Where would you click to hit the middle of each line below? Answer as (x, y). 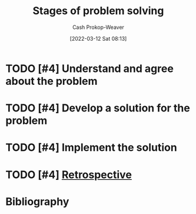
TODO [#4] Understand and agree (90, 68)
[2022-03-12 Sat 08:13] (98, 38)
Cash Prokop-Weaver (98, 27)
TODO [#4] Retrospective (69, 175)
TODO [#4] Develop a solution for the (98, 108)
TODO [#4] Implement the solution (91, 148)
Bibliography (37, 201)
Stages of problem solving (98, 11)
